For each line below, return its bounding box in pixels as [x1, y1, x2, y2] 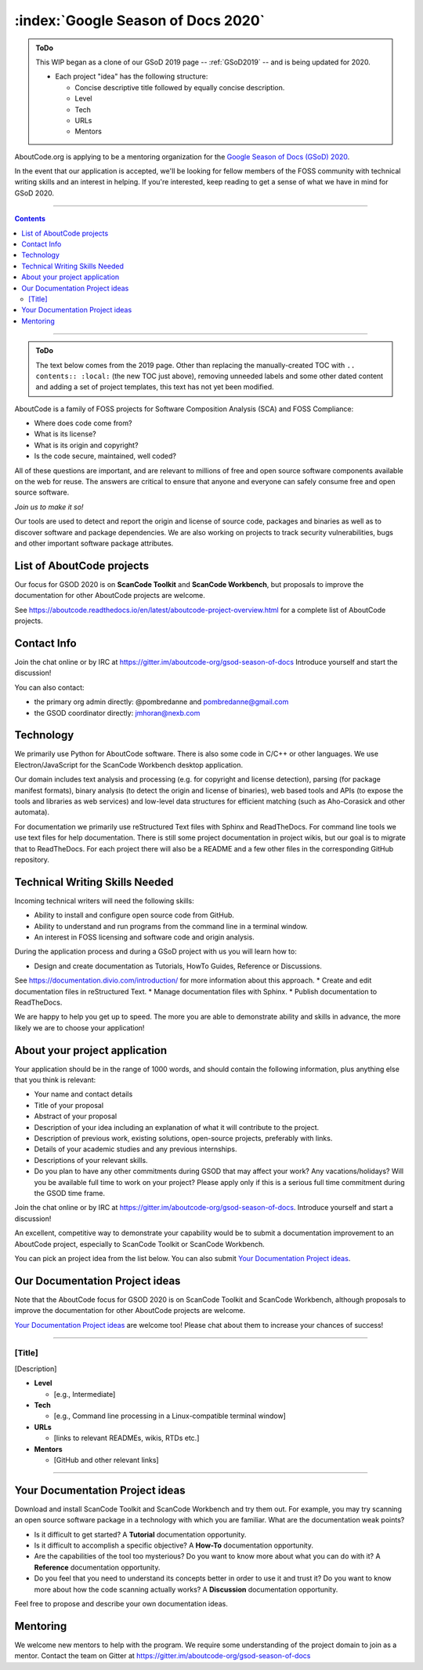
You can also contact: [14, 683, 85, 692]
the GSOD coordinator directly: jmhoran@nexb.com [34, 708, 201, 717]
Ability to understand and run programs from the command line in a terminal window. [34, 921, 309, 931]
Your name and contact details [34, 1089, 133, 1099]
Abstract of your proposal [34, 1111, 117, 1121]
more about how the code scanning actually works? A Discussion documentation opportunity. [34, 1584, 338, 1594]
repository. [14, 855, 50, 864]
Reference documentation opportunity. [34, 1562, 161, 1572]
